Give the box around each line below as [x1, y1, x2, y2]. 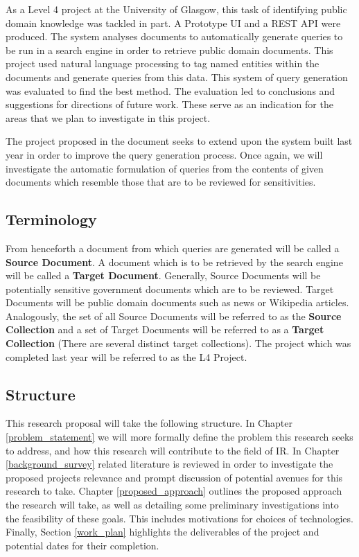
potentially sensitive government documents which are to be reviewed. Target [6, 281, 334, 296]
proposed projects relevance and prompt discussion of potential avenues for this [6, 470, 343, 484]
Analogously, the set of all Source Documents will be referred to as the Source [6, 308, 342, 323]
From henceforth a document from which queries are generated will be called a [6, 240, 340, 255]
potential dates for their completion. [6, 538, 159, 552]
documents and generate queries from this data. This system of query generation [6, 69, 348, 84]
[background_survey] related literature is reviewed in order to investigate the [6, 457, 333, 471]
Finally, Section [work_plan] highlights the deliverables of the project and [6, 524, 319, 539]
